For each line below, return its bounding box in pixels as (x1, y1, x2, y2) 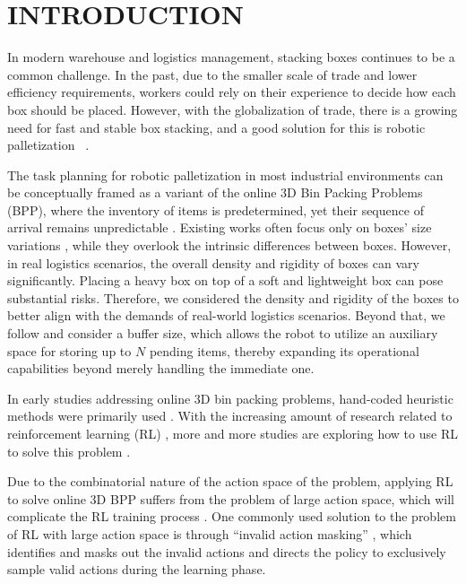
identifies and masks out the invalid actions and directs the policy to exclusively (7, 542, 446, 561)
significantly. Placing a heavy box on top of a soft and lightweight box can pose (7, 271, 444, 290)
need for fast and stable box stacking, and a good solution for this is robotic (7, 118, 426, 136)
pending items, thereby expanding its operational (149, 341, 419, 360)
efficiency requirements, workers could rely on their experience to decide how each (7, 83, 456, 101)
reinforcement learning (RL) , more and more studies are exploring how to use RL (7, 424, 458, 442)
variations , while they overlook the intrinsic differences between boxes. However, (7, 236, 452, 255)
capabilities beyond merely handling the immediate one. (7, 359, 315, 378)
